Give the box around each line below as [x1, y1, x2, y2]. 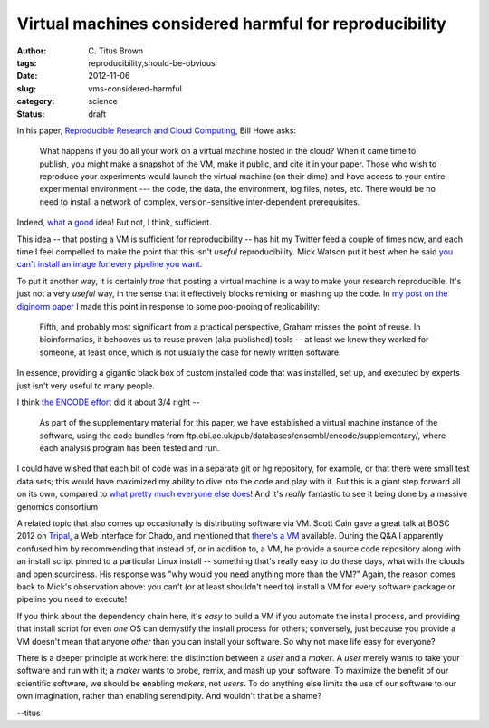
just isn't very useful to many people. [16, 380, 156, 391]
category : [16, 96, 55, 107]
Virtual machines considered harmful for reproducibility [16, 14, 447, 34]
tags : [16, 57, 37, 68]
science [88, 96, 118, 107]
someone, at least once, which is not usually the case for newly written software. [39, 347, 341, 358]
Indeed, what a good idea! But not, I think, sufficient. [16, 217, 212, 228]
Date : [16, 71, 38, 81]
